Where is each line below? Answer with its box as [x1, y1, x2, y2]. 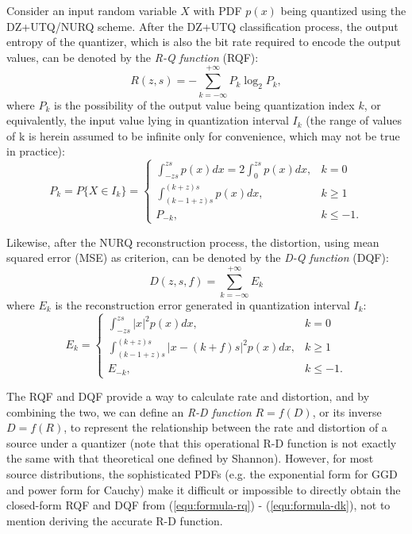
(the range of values [306, 112, 402, 129]
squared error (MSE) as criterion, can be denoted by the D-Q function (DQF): [6, 249, 389, 266]
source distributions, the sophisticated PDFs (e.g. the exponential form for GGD [6, 466, 398, 482]
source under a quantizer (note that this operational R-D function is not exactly [6, 434, 397, 451]
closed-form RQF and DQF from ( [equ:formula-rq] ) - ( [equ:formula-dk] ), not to [6, 497, 391, 513]
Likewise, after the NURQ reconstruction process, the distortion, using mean [6, 233, 379, 250]
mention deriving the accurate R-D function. [6, 512, 223, 528]
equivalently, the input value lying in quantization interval [6, 112, 289, 129]
